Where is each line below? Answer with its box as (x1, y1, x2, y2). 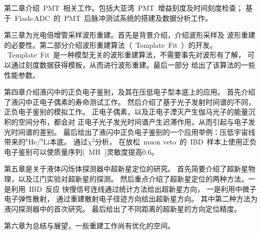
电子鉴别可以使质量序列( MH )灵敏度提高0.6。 (4, 146, 159, 157)
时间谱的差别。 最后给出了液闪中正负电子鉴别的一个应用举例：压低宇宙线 (11, 126, 255, 137)
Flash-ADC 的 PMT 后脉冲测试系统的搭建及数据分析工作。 (14, 12, 212, 23)
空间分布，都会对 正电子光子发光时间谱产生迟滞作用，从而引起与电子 (18, 116, 248, 127)
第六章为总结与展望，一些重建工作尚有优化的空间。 (4, 220, 175, 231)
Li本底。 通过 (43, 136, 88, 147)
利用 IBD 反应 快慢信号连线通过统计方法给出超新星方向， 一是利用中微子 (11, 183, 256, 194)
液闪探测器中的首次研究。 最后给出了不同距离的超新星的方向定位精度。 (4, 203, 241, 214)
